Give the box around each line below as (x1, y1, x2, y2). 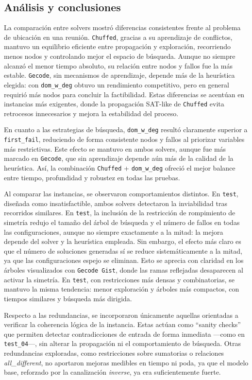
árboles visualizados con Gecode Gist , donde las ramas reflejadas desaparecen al (4, 265, 243, 275)
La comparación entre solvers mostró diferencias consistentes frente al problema (4, 22, 241, 33)
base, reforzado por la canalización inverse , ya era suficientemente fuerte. (4, 367, 221, 377)
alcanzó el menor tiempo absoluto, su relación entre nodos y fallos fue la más (4, 60, 233, 70)
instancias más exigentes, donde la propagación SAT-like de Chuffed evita (4, 99, 224, 109)
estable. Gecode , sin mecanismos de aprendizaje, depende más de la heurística (4, 70, 235, 80)
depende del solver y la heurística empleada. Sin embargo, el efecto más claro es (4, 236, 241, 246)
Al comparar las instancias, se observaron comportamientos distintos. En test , (4, 189, 238, 199)
